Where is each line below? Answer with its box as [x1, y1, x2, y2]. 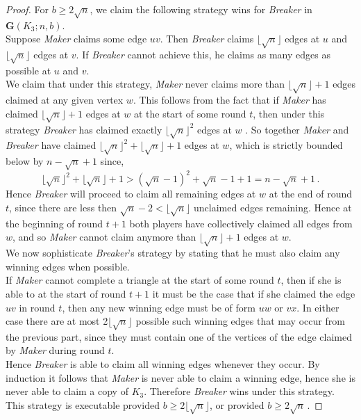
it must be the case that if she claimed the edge [152, 286, 355, 300]
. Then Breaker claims [160, 31, 254, 46]
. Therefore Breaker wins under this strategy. [144, 384, 335, 398]
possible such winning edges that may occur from [135, 314, 345, 328]
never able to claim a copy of [6, 384, 128, 398]
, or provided [209, 397, 265, 412]
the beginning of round [6, 216, 103, 230]
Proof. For [6, 2, 49, 16]
